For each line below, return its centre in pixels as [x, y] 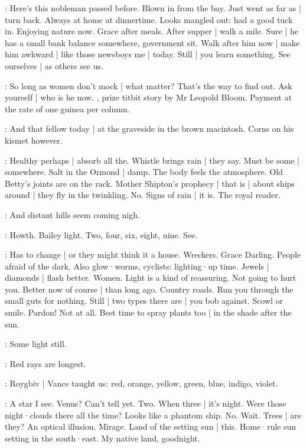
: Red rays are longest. [45, 363]
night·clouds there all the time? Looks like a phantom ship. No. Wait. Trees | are [153, 415]
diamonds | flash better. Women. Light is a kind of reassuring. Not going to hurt [151, 277]
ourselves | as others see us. [54, 65]
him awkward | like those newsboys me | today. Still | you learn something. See [148, 54]
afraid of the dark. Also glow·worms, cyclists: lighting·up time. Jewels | [137, 266]
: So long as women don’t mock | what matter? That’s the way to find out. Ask [149, 85]
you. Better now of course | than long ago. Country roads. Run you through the [149, 289]
